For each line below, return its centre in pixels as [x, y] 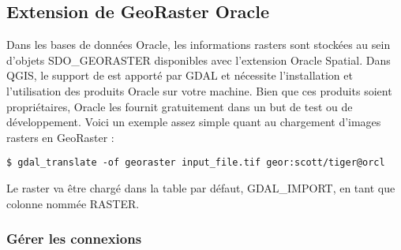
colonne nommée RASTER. [73, 203]
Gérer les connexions [74, 239]
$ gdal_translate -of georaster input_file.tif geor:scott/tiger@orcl [196, 163]
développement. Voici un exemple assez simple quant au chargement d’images [194, 122]
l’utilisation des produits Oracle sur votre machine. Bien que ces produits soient [199, 90]
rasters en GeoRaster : [60, 137]
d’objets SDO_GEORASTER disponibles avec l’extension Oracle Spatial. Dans [199, 60]
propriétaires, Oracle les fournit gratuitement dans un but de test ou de [180, 106]
